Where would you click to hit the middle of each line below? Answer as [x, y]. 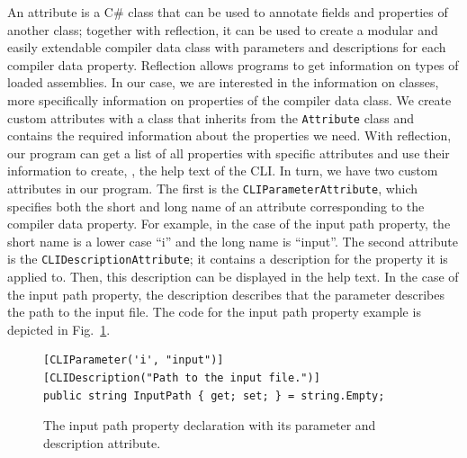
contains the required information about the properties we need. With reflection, [229, 135]
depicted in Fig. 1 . [59, 329]
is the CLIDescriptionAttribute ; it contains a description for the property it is [228, 259]
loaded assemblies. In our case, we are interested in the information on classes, [223, 82]
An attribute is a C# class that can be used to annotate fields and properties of [228, 12]
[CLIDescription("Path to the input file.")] [182, 378]
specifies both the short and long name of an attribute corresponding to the [216, 206]
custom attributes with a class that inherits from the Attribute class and [211, 117]
